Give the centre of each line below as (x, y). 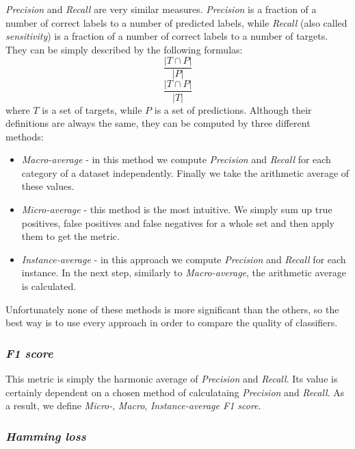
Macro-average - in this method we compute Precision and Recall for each (176, 159)
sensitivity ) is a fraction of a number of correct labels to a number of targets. (167, 36)
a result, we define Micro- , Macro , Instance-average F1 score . (133, 405)
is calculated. (49, 286)
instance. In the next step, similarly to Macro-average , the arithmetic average (184, 272)
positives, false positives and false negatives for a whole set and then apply (178, 222)
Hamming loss (46, 436)
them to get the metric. (70, 236)
